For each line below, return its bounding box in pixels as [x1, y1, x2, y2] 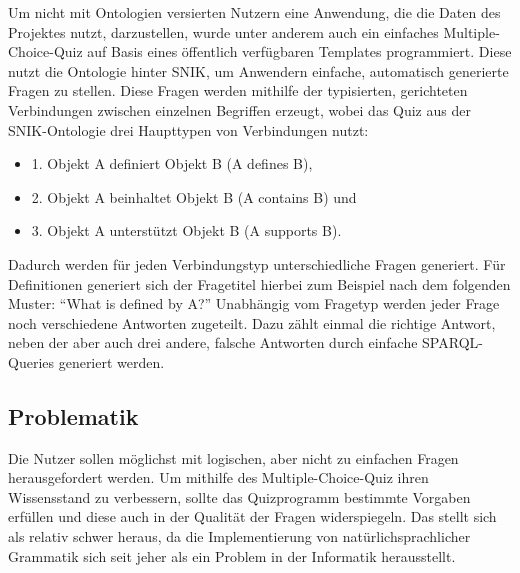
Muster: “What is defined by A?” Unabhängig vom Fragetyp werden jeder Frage [8, 293, 500, 314]
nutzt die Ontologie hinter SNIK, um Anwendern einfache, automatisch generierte [8, 60, 509, 81]
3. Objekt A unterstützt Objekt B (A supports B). [31, 220, 342, 241]
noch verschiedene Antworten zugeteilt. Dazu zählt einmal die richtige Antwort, [8, 312, 496, 333]
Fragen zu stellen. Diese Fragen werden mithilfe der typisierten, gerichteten [8, 80, 468, 101]
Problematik [8, 400, 139, 431]
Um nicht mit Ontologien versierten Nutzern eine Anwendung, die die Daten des [8, 2, 501, 22]
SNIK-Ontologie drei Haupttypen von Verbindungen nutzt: [8, 119, 369, 140]
